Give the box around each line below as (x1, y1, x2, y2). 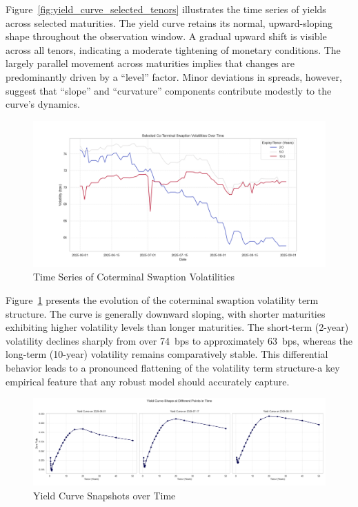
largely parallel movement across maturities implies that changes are (6, 56, 295, 70)
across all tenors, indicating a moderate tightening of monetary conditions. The (6, 42, 341, 57)
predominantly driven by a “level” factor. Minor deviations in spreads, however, (6, 69, 342, 84)
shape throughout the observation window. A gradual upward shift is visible (6, 29, 327, 44)
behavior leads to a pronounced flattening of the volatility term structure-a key (6, 360, 340, 374)
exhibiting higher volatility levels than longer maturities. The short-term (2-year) (6, 320, 349, 334)
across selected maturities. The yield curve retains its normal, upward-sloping (6, 15, 333, 30)
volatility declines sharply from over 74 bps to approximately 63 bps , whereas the (6, 333, 353, 347)
